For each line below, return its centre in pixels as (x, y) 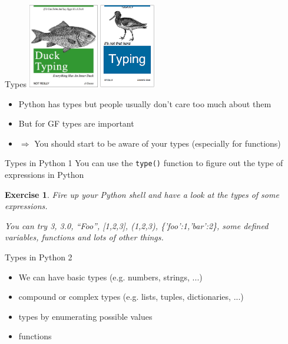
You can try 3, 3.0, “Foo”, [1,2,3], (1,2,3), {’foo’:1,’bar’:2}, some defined (137, 225)
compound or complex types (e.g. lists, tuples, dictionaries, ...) (131, 297)
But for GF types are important (76, 123)
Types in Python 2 (39, 257)
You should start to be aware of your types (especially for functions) (158, 143)
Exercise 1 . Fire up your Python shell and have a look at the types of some (142, 194)
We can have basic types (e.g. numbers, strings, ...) (110, 277)
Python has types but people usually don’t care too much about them (145, 103)
